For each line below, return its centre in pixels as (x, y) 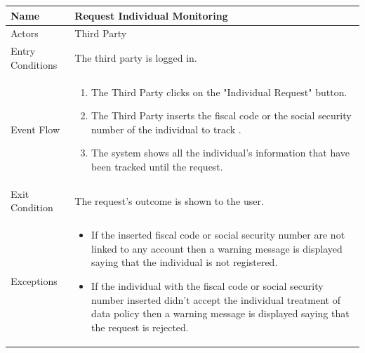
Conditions (34, 64)
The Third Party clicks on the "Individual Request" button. (219, 92)
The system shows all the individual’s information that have (221, 153)
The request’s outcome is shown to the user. (169, 200)
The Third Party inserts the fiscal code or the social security (221, 115)
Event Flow (35, 129)
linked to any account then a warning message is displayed (217, 248)
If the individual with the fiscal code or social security (207, 286)
